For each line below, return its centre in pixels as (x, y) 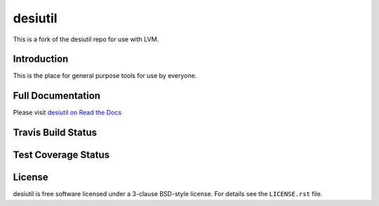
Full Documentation (57, 96)
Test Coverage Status (61, 155)
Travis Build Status (55, 133)
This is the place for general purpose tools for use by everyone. (105, 76)
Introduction (41, 59)
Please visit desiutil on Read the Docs (67, 113)
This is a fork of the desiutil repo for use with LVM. (86, 39)
